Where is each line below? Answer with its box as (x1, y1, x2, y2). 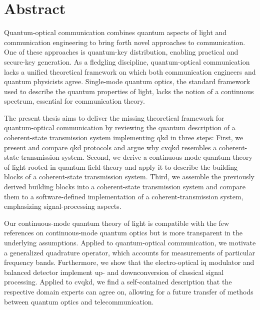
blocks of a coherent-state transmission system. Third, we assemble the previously (4, 171, 254, 182)
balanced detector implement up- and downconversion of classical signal (4, 266, 224, 277)
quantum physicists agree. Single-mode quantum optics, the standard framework (4, 76, 250, 87)
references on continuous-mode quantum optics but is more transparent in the (4, 227, 242, 238)
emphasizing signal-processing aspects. (4, 201, 121, 211)
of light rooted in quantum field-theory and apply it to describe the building (4, 161, 237, 172)
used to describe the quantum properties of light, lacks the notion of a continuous (4, 86, 254, 96)
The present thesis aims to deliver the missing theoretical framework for (4, 112, 224, 123)
